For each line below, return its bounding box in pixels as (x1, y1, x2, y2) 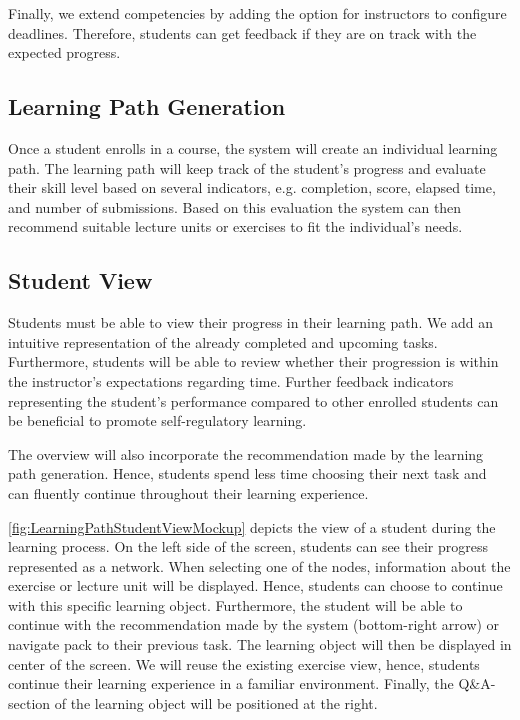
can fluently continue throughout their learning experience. (8, 482, 369, 503)
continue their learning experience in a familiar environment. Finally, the (8, 673, 454, 694)
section (8, 692, 51, 713)
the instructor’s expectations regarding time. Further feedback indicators (8, 370, 454, 391)
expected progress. (8, 42, 121, 63)
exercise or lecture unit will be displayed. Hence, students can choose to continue (8, 575, 503, 596)
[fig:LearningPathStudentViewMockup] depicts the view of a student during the (8, 516, 496, 537)
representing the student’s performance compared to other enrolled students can (8, 390, 499, 411)
